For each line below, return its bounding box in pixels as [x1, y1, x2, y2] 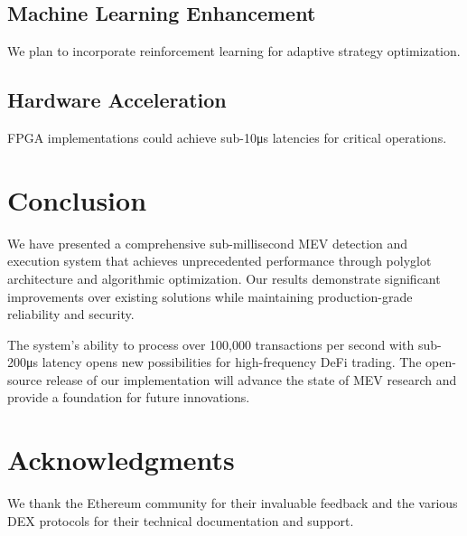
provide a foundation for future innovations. [7, 388, 250, 407]
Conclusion [7, 181, 147, 218]
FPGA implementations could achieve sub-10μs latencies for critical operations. [7, 128, 447, 146]
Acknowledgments [7, 441, 235, 478]
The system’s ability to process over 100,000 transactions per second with [7, 334, 415, 353]
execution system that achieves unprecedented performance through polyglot [7, 251, 432, 270]
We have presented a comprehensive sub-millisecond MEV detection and [7, 233, 408, 252]
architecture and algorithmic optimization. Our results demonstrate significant [7, 268, 441, 287]
